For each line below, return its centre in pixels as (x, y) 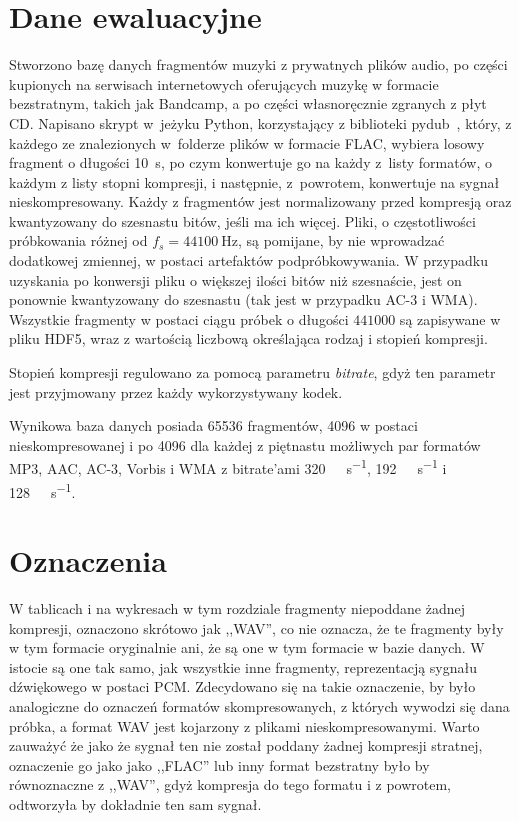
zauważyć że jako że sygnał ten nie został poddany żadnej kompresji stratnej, (246, 745)
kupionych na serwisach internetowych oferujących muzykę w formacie (224, 83)
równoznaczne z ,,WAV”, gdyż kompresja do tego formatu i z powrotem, (230, 784)
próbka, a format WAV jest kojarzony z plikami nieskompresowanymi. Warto (244, 725)
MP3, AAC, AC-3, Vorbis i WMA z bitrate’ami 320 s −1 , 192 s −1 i (228, 467)
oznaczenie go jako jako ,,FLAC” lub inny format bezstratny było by (219, 764)
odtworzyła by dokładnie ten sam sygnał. (135, 803)
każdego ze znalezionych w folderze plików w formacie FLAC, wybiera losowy (247, 142)
